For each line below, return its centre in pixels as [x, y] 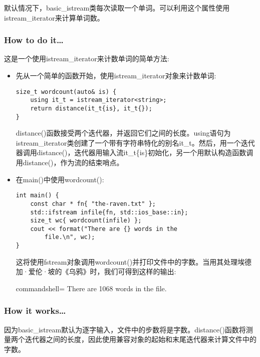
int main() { [37, 196]
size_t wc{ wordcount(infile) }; [86, 221]
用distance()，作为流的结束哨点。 [70, 162]
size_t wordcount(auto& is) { [66, 92]
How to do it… [34, 40]
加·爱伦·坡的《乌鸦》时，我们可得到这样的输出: [96, 271]
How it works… [35, 311]
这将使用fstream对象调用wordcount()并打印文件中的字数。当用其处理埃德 [134, 261]
